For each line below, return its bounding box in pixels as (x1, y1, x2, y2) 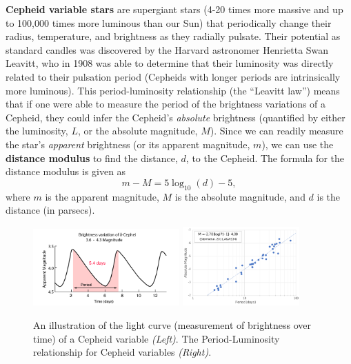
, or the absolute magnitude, (77, 123, 198, 138)
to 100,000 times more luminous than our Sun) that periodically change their (6, 15, 332, 30)
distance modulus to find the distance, (6, 150, 178, 165)
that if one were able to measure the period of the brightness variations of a (6, 97, 326, 111)
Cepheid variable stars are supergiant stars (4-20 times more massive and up (6, 2, 343, 16)
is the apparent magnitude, (45, 189, 159, 203)
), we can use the (261, 136, 334, 151)
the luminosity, (6, 123, 68, 138)
